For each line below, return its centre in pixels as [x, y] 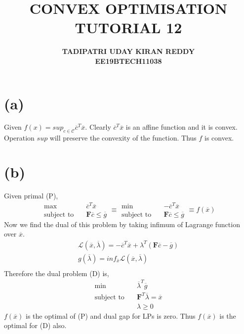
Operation [19, 138]
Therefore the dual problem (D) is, [57, 273]
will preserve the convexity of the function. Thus [123, 138]
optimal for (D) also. [35, 325]
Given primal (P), [31, 195]
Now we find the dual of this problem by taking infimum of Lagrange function [122, 224]
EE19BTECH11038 [128, 61]
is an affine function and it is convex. [182, 127]
